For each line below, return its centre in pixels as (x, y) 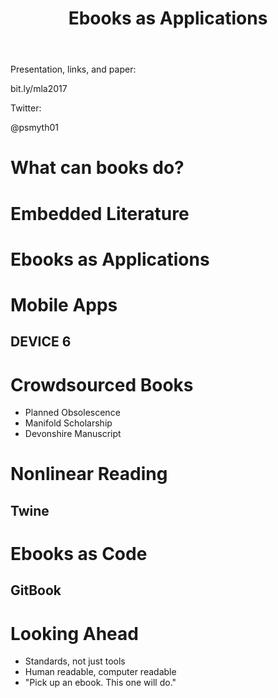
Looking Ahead (74, 633)
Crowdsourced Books (102, 384)
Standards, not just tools (75, 661)
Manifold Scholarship (68, 423)
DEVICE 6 (41, 342)
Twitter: (26, 108)
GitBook (36, 590)
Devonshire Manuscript (73, 434)
